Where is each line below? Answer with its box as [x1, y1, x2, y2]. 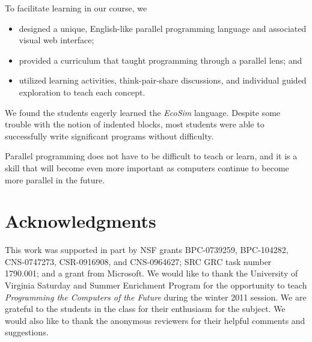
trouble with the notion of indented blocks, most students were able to [5, 118, 265, 130]
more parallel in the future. [5, 173, 105, 186]
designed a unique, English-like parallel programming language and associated [19, 22, 307, 34]
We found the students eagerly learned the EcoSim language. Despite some [5, 106, 281, 118]
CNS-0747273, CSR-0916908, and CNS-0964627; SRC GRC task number [5, 255, 272, 267]
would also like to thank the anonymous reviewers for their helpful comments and [5, 314, 305, 326]
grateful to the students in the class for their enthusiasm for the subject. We [5, 302, 286, 315]
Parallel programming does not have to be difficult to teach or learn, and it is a [5, 150, 298, 162]
